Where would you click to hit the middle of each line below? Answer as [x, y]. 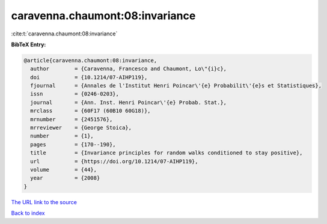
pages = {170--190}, [73, 144]
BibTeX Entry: [29, 44]
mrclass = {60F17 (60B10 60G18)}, [90, 111]
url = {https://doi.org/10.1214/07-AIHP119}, [114, 161]
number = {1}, [62, 136]
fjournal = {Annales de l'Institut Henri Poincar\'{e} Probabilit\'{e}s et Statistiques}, [176, 86]
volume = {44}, [64, 170]
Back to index [28, 213]
